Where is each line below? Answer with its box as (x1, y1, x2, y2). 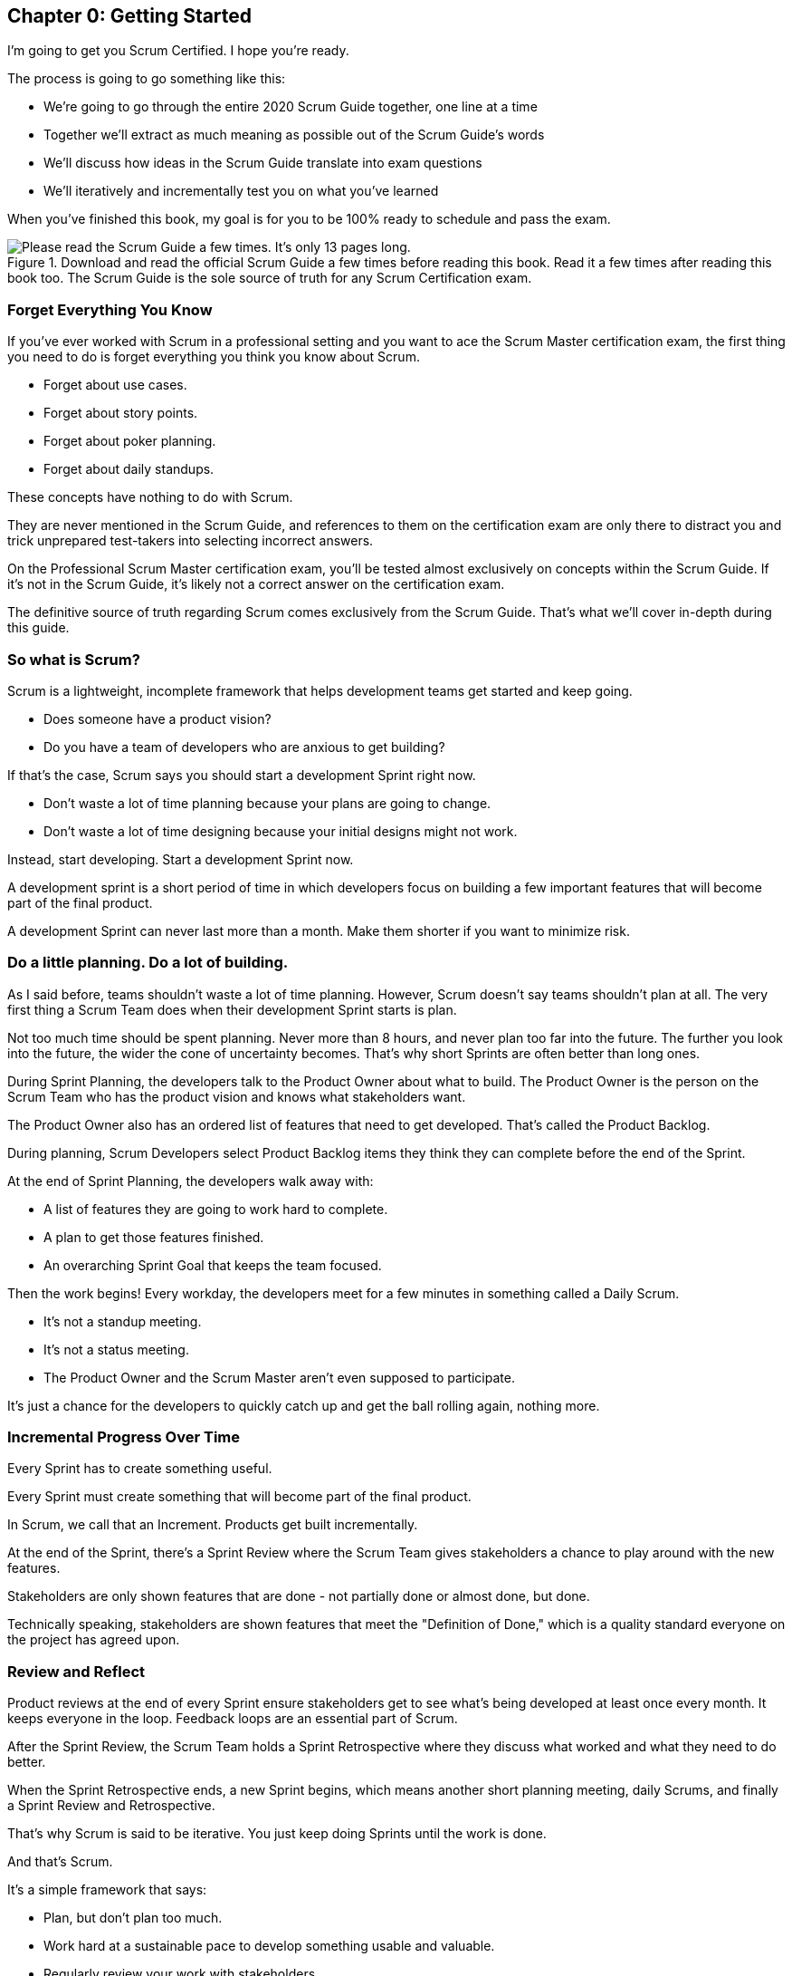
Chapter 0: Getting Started (7, 5, 253, 27)
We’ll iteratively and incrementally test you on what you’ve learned (43, 183, 439, 199)
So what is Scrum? (7, 650, 140, 669)
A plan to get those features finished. (43, 1229, 264, 1245)
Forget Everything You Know (7, 300, 213, 319)
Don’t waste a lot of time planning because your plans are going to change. (43, 795, 491, 811)
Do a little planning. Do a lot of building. (7, 953, 289, 972)
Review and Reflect (7, 1662, 146, 1681)
